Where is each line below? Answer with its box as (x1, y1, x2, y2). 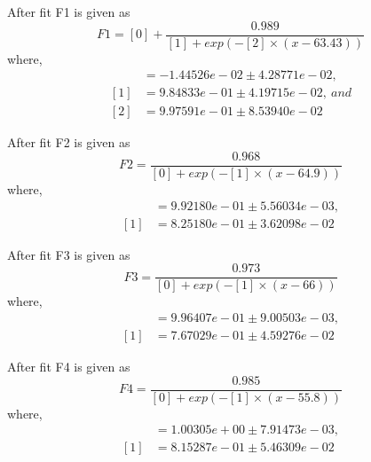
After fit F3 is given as (7, 245, 130, 263)
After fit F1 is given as (7, 3, 130, 20)
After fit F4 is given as (7, 356, 130, 375)
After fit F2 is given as (7, 133, 130, 152)
